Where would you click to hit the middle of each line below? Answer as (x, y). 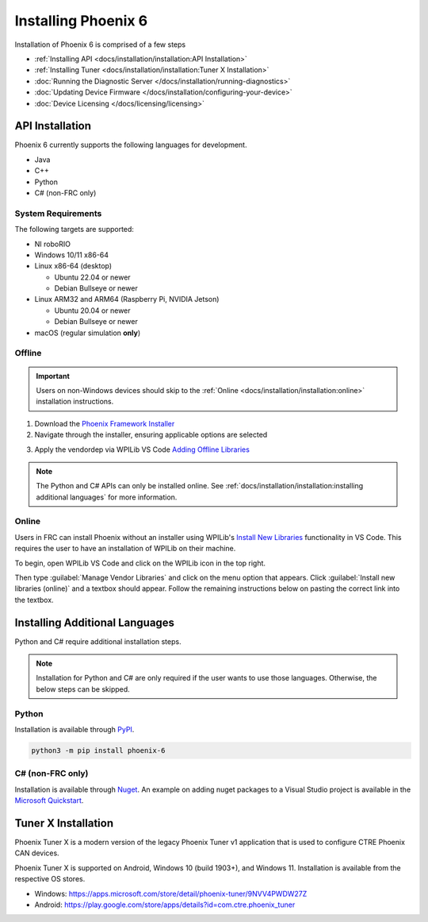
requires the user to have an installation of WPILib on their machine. (125, 549)
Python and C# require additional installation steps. (98, 641)
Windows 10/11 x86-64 (72, 255)
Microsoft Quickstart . (49, 800)
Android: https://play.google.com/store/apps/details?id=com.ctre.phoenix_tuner (165, 905)
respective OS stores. (50, 879)
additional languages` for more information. (107, 497)
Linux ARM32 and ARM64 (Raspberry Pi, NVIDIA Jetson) (127, 299)
